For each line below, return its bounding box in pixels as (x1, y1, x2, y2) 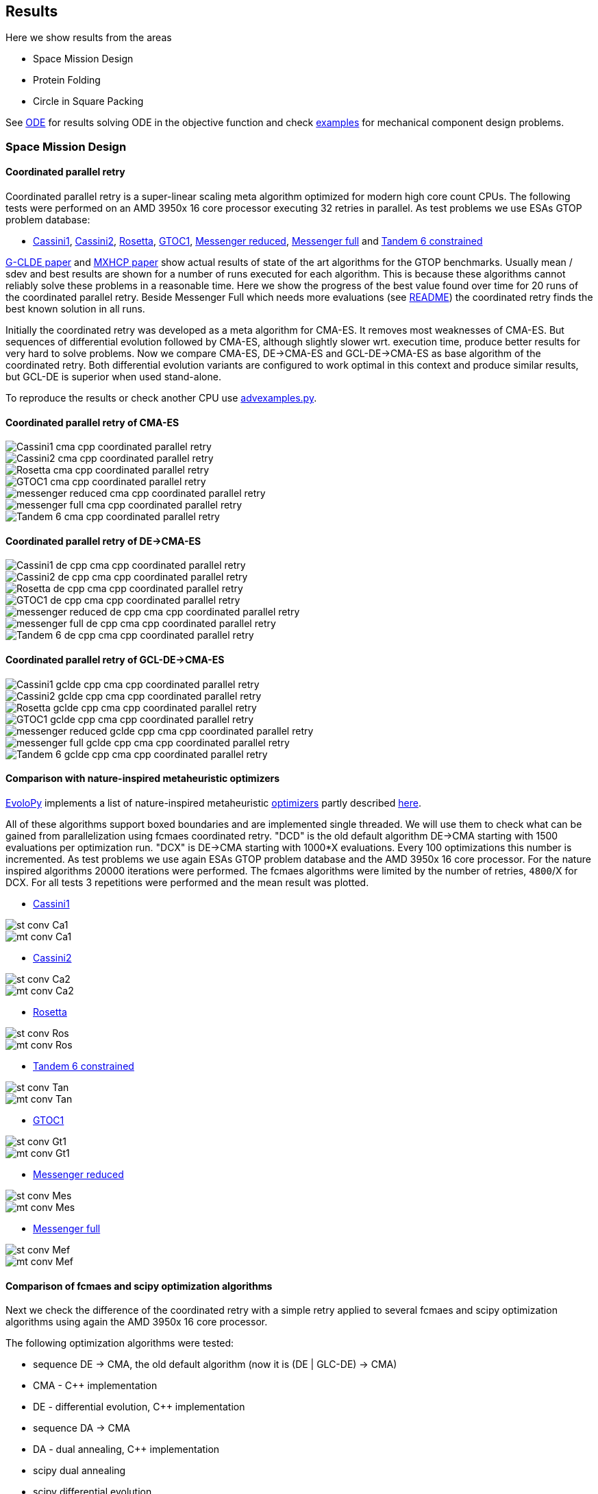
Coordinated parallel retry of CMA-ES (5, 416, 179, 428)
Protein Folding (33, 74, 101, 86)
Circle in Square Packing (33, 95, 144, 108)
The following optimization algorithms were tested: (5, 1337, 234, 1349)
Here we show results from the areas (5, 32, 172, 44)
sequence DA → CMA (33, 1422, 130, 1434)
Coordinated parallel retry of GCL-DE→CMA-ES (5, 654, 225, 666)
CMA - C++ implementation (33, 1380, 158, 1392)
